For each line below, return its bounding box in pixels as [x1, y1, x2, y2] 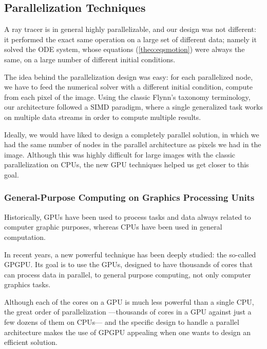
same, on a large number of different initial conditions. [4, 54, 176, 64]
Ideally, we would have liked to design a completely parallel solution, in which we [4, 129, 259, 139]
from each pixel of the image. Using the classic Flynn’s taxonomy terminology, [4, 91, 251, 102]
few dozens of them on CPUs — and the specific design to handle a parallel [4, 317, 239, 327]
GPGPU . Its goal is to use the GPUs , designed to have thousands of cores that [4, 259, 253, 270]
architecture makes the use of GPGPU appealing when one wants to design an [4, 326, 251, 337]
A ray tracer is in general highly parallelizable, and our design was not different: [4, 24, 256, 34]
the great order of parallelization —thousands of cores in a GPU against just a [4, 306, 252, 317]
